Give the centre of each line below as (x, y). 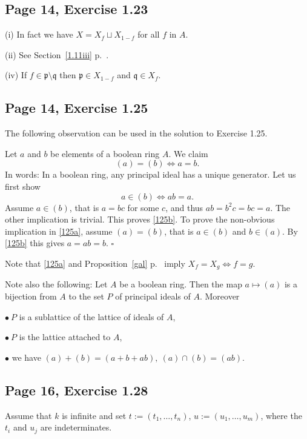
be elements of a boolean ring (105, 153)
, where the (281, 415)
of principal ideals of (153, 296)
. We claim (188, 153)
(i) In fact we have (39, 34)
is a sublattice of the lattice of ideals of (91, 316)
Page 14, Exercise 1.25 (77, 108)
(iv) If (16, 75)
